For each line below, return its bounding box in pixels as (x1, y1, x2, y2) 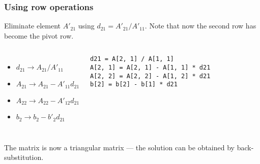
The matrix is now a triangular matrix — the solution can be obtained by (4, 142, 235, 152)
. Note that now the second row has (145, 20, 256, 31)
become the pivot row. (4, 30, 74, 41)
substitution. (4, 152, 44, 162)
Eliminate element (4, 20, 61, 31)
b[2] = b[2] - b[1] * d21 (90, 81, 178, 88)
